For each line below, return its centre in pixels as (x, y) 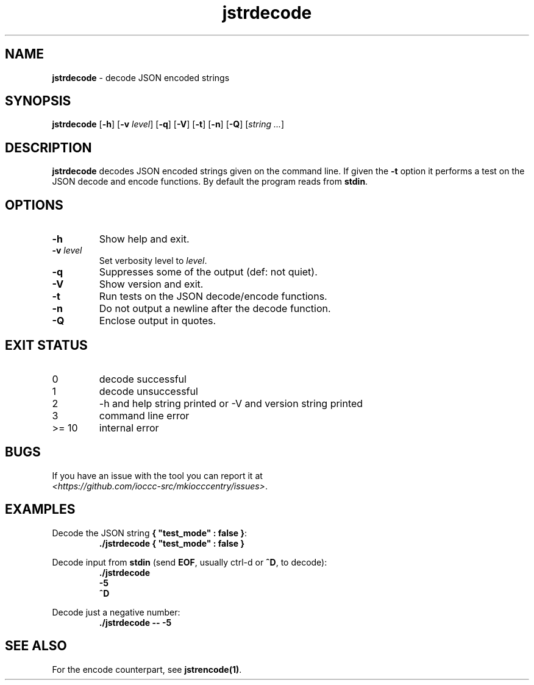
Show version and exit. (151, 284)
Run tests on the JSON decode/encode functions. (213, 296)
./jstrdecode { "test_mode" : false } (172, 543)
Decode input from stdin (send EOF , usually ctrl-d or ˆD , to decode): (190, 562)
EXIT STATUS (46, 345)
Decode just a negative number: (116, 612)
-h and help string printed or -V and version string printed (231, 403)
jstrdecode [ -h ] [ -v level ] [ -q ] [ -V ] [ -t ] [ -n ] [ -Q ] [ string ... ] (168, 124)
